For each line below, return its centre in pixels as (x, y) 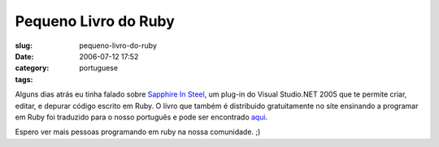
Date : (24, 56)
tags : (24, 79)
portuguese (98, 68)
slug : (24, 45)
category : (32, 68)
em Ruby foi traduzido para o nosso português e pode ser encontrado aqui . (141, 117)
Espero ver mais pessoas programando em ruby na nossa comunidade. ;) (138, 132)
